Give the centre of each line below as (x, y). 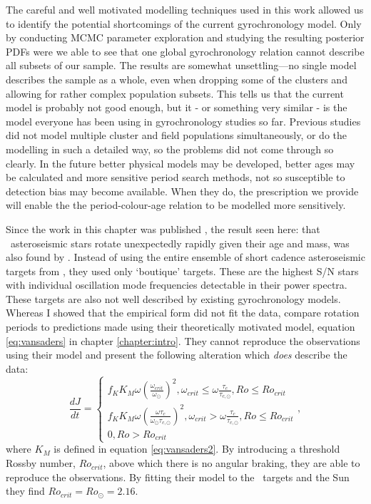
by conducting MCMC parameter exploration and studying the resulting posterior (185, 37)
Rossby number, (41, 463)
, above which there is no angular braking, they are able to (232, 463)
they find (25, 491)
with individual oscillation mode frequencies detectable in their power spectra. (177, 285)
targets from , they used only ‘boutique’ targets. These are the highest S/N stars (182, 271)
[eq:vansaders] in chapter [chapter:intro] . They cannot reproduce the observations (183, 340)
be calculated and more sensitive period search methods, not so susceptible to (176, 177)
